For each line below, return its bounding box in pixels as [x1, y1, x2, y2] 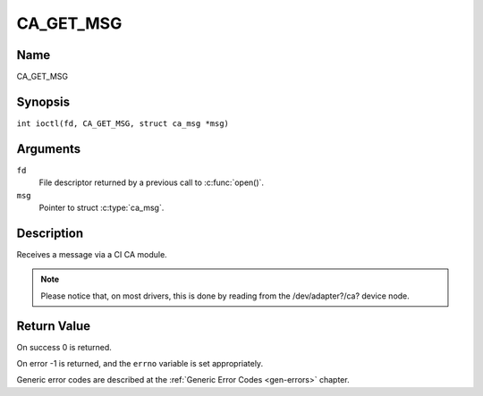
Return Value [16, 318, 91, 333]
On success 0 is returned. [16, 341, 112, 352]
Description [16, 225, 84, 240]
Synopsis [16, 94, 71, 109]
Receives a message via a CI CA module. [16, 249, 167, 259]
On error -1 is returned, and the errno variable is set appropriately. [16, 358, 264, 369]
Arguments [16, 141, 81, 156]
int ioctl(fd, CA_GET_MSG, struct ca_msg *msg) [16, 118, 230, 129]
